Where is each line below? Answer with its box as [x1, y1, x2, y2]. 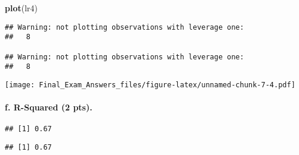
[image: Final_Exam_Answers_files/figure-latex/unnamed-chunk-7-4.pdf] [5, 80, 295, 89]
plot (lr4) [5, 2, 38, 14]
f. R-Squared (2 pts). [5, 101, 93, 113]
